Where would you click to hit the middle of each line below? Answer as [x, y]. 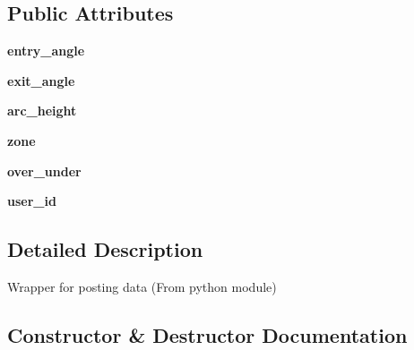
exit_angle [41, 80]
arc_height [42, 111]
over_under [44, 171]
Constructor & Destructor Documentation [207, 334]
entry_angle [46, 51]
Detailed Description [105, 249]
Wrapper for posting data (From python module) [142, 286]
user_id [32, 201]
